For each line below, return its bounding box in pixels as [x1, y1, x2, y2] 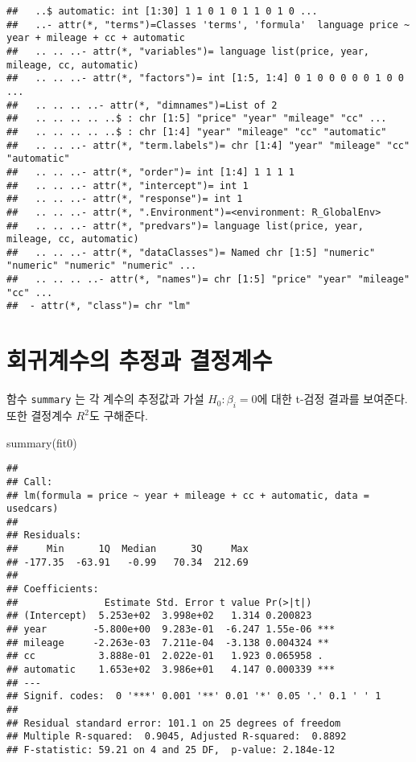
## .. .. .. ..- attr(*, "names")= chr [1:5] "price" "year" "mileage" [6, 274, 410, 286]
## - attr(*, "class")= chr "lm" [6, 300, 192, 312]
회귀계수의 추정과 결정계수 [6, 344, 273, 377]
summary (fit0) [6, 434, 77, 451]
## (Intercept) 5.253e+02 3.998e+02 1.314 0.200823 [6, 610, 312, 622]
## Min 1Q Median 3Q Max [6, 543, 249, 555]
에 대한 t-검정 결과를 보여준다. [257, 390, 408, 407]
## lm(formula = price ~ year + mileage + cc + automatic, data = [6, 489, 370, 501]
